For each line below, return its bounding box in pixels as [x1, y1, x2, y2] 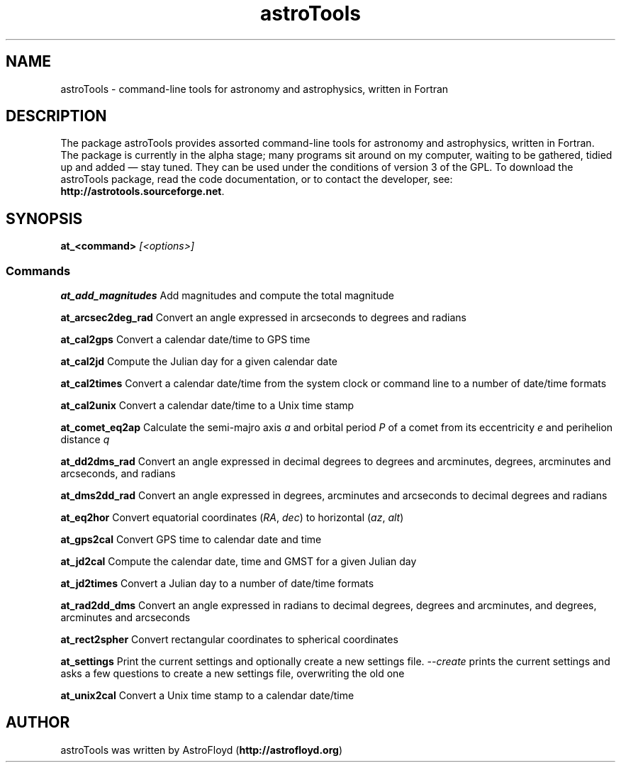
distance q [60, 433, 110, 446]
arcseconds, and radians [60, 467, 176, 480]
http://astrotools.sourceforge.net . [60, 185, 225, 198]
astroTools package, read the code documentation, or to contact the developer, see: [60, 173, 453, 186]
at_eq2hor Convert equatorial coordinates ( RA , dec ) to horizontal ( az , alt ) [60, 511, 404, 524]
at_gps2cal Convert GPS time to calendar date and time [60, 533, 322, 546]
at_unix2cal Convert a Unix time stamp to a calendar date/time [60, 689, 354, 702]
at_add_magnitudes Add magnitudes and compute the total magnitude [60, 289, 394, 302]
